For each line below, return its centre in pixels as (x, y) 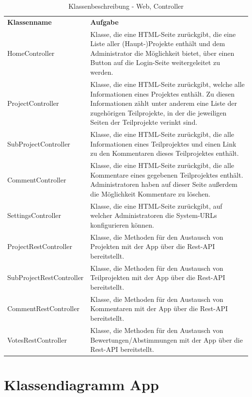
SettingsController (34, 215)
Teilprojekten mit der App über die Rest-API (158, 277)
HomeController (31, 53)
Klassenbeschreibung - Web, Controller (126, 6)
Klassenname (30, 22)
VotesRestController (37, 339)
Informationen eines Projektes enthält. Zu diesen (162, 93)
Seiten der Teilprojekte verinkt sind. (144, 122)
